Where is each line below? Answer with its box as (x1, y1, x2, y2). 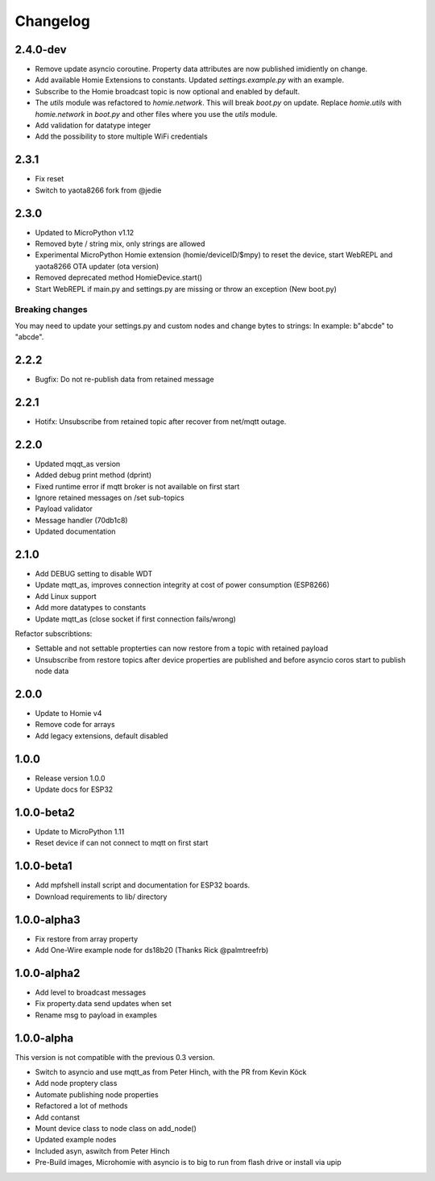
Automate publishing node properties (35, 1089, 159, 1100)
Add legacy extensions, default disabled (35, 730, 168, 741)
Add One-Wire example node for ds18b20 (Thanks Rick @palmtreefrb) (35, 946, 269, 955)
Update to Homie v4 (35, 709, 102, 718)
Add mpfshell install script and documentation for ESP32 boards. (35, 880, 251, 890)
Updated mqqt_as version (35, 459, 121, 468)
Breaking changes (14, 304, 88, 315)
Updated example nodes (35, 1135, 117, 1145)
